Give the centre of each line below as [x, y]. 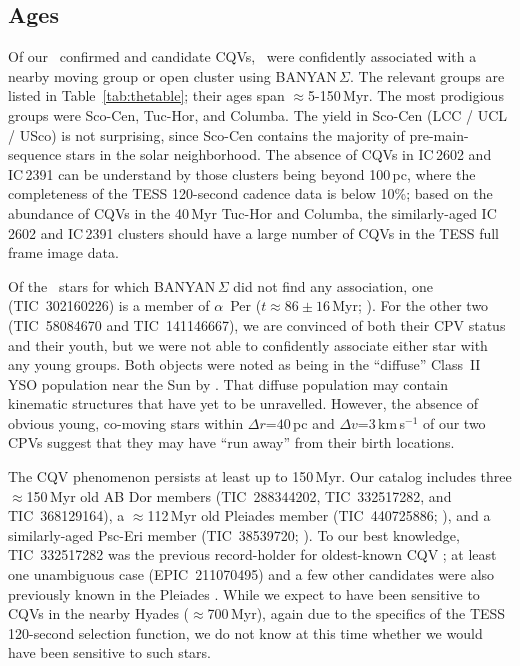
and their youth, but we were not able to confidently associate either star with [248, 344]
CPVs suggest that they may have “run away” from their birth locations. [231, 442]
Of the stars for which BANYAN [112, 285]
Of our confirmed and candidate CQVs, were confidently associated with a [242, 56]
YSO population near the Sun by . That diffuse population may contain [228, 383]
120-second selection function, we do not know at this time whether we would [245, 632]
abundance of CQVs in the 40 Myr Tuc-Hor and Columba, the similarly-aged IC [252, 212]
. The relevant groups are [427, 75]
